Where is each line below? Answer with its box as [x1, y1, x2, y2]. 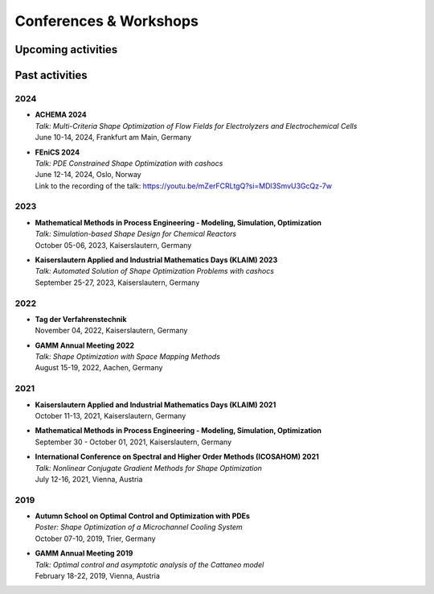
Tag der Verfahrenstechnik [35, 314, 128, 324]
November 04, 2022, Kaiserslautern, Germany [35, 326, 188, 336]
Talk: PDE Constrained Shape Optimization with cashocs [35, 158, 223, 168]
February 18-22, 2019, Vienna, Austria [35, 571, 161, 581]
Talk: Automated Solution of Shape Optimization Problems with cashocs [35, 266, 275, 276]
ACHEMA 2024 [35, 109, 88, 120]
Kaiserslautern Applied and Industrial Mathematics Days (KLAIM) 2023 [35, 254, 278, 265]
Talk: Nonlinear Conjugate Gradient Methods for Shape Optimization [35, 463, 263, 472]
